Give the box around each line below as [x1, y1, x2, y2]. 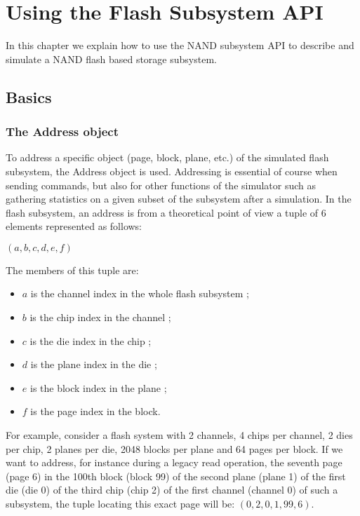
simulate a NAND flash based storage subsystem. [6, 51, 217, 66]
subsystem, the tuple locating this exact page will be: [6, 496, 235, 510]
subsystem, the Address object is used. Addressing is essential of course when [6, 163, 338, 178]
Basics [6, 86, 52, 107]
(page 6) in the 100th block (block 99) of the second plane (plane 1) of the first [6, 468, 346, 483]
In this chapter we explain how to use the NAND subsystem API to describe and [6, 38, 354, 53]
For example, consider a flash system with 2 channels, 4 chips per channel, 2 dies [6, 428, 353, 442]
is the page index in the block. [30, 404, 161, 419]
